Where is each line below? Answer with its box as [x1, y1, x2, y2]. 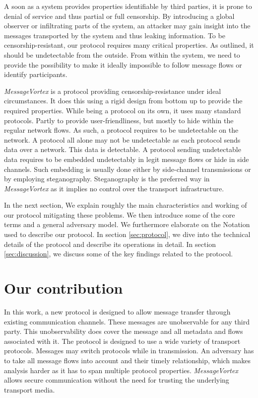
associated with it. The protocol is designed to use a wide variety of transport [4, 335, 241, 346]
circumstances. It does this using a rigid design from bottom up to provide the [4, 95, 243, 106]
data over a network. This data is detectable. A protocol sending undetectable [4, 144, 241, 155]
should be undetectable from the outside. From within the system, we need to [4, 49, 240, 60]
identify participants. [4, 69, 67, 80]
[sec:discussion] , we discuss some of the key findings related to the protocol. [4, 248, 233, 259]
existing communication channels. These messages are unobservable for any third [4, 316, 250, 326]
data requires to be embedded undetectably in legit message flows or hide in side [4, 154, 249, 164]
